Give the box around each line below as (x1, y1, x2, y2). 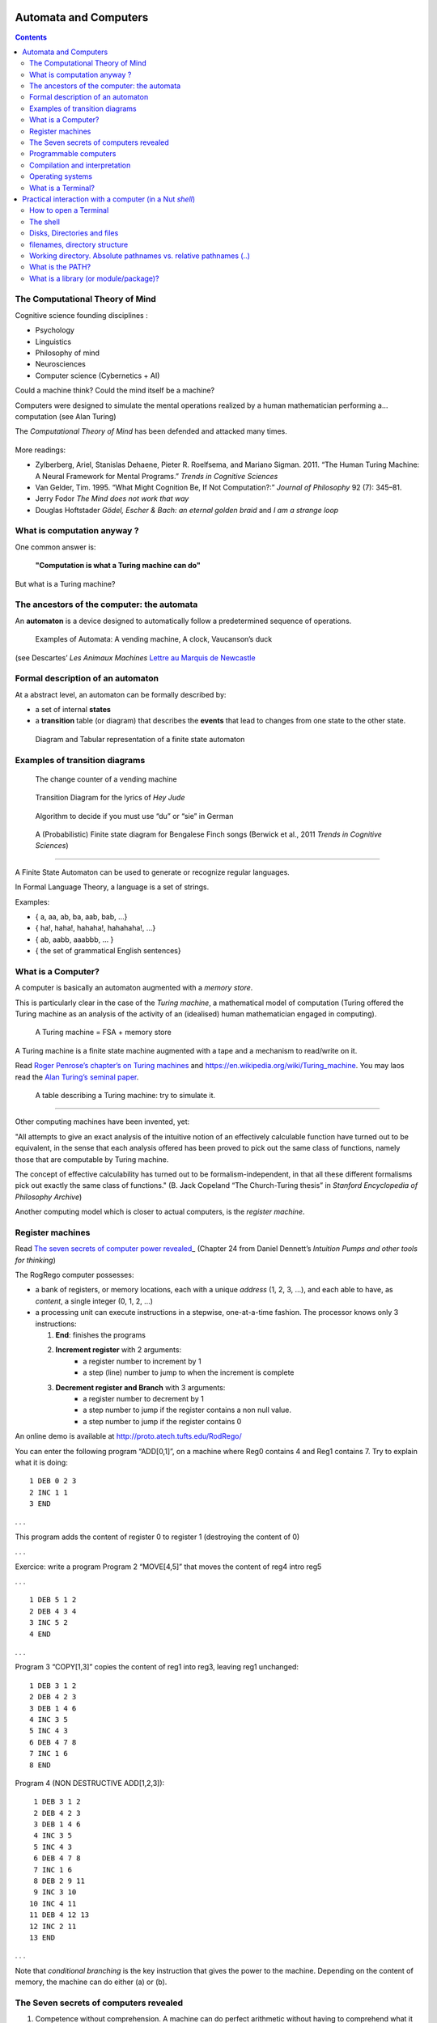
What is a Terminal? (29, 183, 95, 193)
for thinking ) (15, 1255, 57, 1265)
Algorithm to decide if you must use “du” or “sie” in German (35, 811, 234, 821)
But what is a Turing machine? (15, 579, 116, 588)
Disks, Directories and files (29, 228, 119, 238)
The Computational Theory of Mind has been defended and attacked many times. (15, 426, 287, 436)
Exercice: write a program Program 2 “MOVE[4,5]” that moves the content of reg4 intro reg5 (15, 1562, 322, 1571)
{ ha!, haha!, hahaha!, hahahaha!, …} (35, 923, 156, 933)
